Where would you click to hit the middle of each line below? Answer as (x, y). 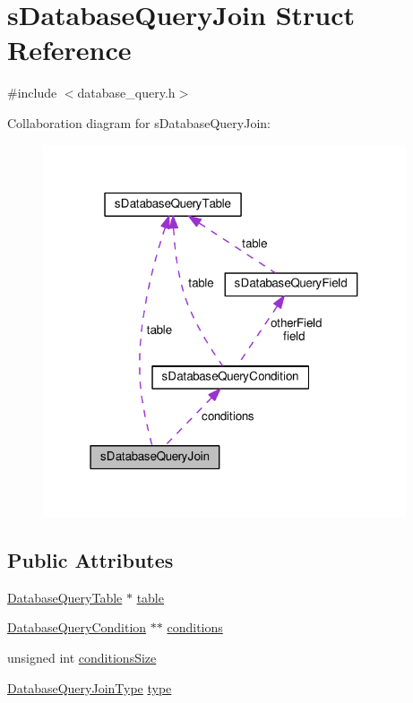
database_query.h (126, 93)
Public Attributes (90, 560)
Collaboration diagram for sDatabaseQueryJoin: (139, 122)
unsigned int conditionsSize (82, 658)
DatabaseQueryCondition (77, 627)
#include (32, 93)
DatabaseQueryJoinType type (90, 687)
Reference (69, 50)
